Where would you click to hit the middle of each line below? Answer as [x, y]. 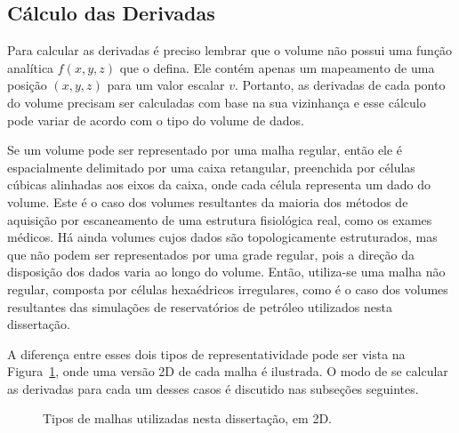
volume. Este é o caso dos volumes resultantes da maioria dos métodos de [208, 201]
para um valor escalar [166, 85]
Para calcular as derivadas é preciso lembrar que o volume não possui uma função [230, 50]
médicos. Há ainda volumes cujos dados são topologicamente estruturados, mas [222, 237]
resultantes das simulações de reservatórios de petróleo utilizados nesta [200, 306]
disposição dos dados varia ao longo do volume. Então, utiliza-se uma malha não [226, 272]
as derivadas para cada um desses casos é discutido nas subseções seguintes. [213, 388]
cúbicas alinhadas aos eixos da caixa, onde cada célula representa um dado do [219, 184]
